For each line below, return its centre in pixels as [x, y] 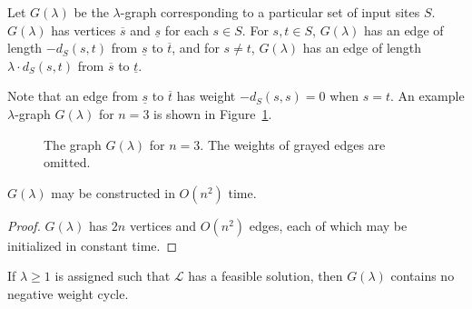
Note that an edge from [73, 96]
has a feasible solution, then [265, 276]
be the [91, 12]
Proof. [24, 225]
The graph [73, 144]
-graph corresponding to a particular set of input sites [270, 12]
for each [187, 30]
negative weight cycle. [68, 293]
